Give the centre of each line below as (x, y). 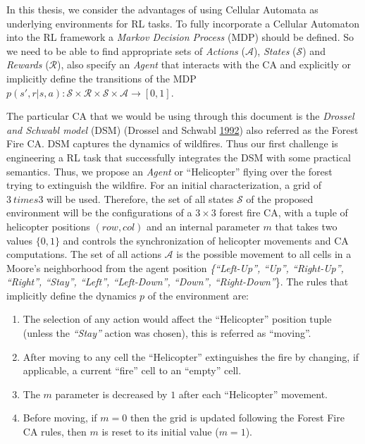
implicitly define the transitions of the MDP (101, 78)
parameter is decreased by (111, 394)
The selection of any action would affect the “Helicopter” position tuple (177, 319)
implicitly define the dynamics (72, 295)
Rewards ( (28, 64)
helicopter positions (48, 226)
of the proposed (280, 198)
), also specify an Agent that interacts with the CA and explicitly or (204, 64)
